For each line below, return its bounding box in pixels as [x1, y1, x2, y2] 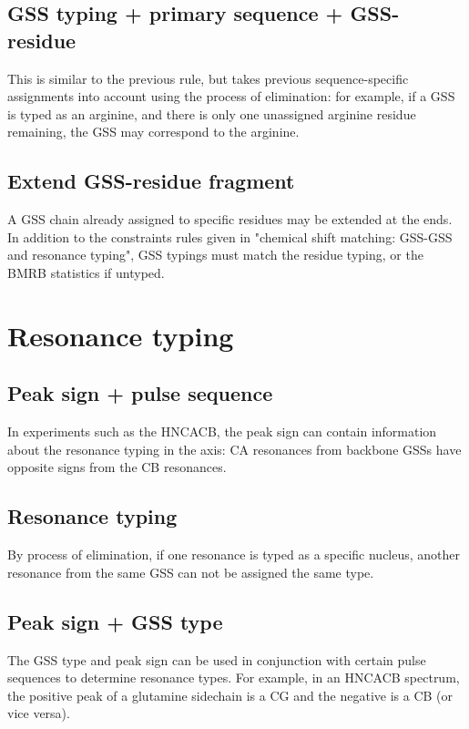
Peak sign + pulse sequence [7, 379, 273, 407]
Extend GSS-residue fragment [7, 167, 295, 195]
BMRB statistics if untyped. [7, 262, 165, 282]
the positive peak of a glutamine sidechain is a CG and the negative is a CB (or [7, 685, 454, 704]
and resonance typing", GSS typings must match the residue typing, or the [7, 245, 423, 264]
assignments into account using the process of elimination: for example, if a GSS [7, 87, 455, 106]
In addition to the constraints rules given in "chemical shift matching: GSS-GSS [7, 227, 453, 246]
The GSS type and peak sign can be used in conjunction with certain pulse [7, 650, 426, 669]
